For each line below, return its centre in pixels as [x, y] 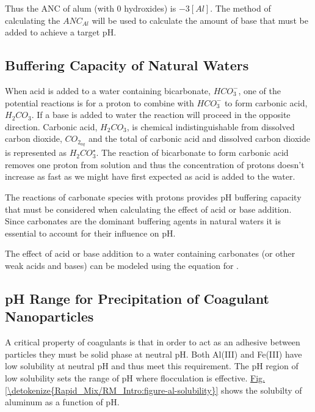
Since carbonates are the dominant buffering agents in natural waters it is [143, 221]
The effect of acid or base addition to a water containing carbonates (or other [150, 253]
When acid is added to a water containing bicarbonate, [108, 90]
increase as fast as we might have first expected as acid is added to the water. [150, 176]
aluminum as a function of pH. [62, 402]
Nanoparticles [49, 316]
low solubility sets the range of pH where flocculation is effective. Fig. [135, 377]
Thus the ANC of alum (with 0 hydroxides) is [91, 8]
